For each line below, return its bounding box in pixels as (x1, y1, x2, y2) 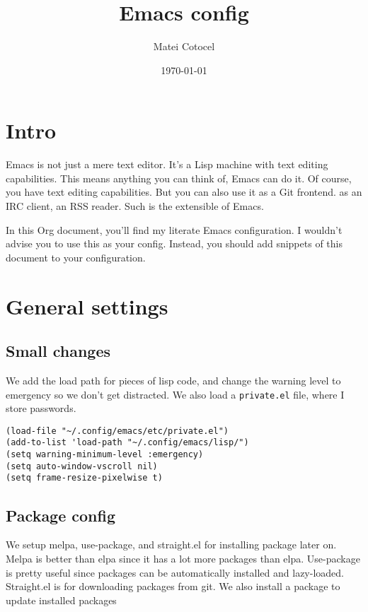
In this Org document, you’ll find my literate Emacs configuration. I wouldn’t (6, 222, 343, 237)
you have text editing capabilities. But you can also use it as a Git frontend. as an (6, 184, 362, 199)
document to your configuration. (6, 249, 146, 264)
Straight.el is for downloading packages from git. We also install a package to (6, 579, 340, 594)
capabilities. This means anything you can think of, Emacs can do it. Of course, (6, 170, 352, 185)
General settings (6, 291, 168, 320)
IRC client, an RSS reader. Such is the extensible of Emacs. (6, 199, 264, 213)
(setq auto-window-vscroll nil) (6, 461, 158, 471)
